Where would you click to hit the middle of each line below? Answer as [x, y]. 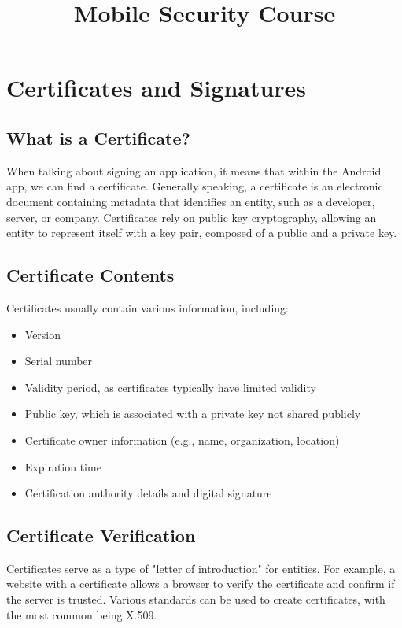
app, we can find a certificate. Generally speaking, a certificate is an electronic [195, 186]
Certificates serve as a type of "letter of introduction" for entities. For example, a [201, 568]
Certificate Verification [101, 536]
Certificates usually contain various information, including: [148, 307]
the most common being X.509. [82, 614]
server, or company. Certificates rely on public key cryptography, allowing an [192, 217]
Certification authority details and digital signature [148, 493]
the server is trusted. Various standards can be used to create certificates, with [196, 599]
